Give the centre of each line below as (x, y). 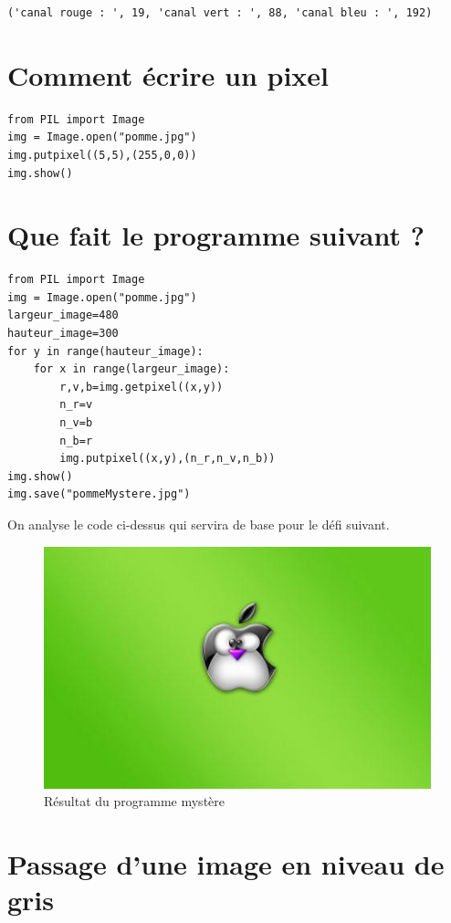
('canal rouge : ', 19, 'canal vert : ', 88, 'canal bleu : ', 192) (220, 13)
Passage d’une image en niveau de (226, 863)
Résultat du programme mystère (135, 801)
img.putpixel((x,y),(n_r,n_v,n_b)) (168, 459)
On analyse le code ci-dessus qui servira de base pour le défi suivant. (199, 524)
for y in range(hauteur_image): (105, 351)
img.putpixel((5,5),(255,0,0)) (102, 155)
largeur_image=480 (63, 315)
